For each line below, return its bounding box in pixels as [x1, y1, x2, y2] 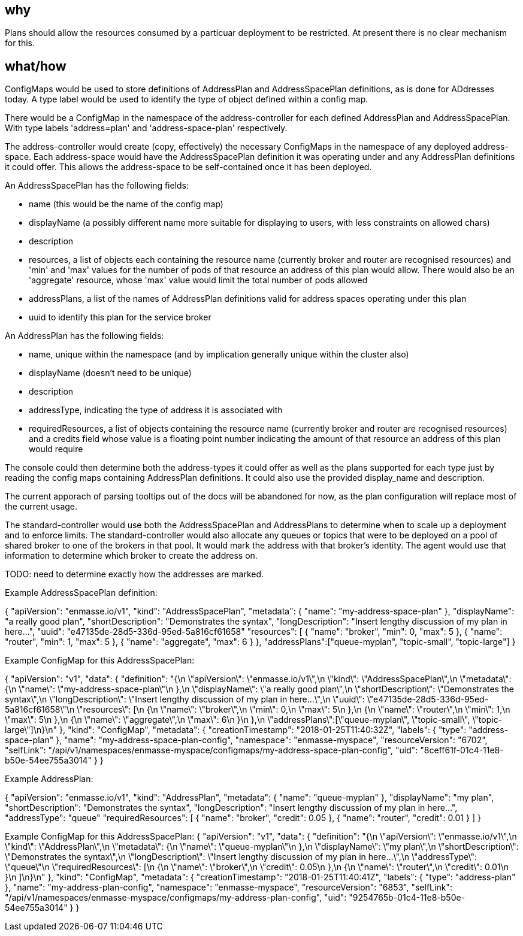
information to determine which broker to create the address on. [5, 550, 258, 561]
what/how [5, 58, 66, 74]
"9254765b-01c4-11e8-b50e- [349, 892, 465, 903]
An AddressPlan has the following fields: [5, 331, 164, 341]
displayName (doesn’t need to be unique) [29, 368, 192, 378]
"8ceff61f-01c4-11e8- [420, 745, 504, 756]
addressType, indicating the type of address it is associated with [29, 405, 283, 416]
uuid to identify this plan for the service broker [29, 312, 211, 323]
